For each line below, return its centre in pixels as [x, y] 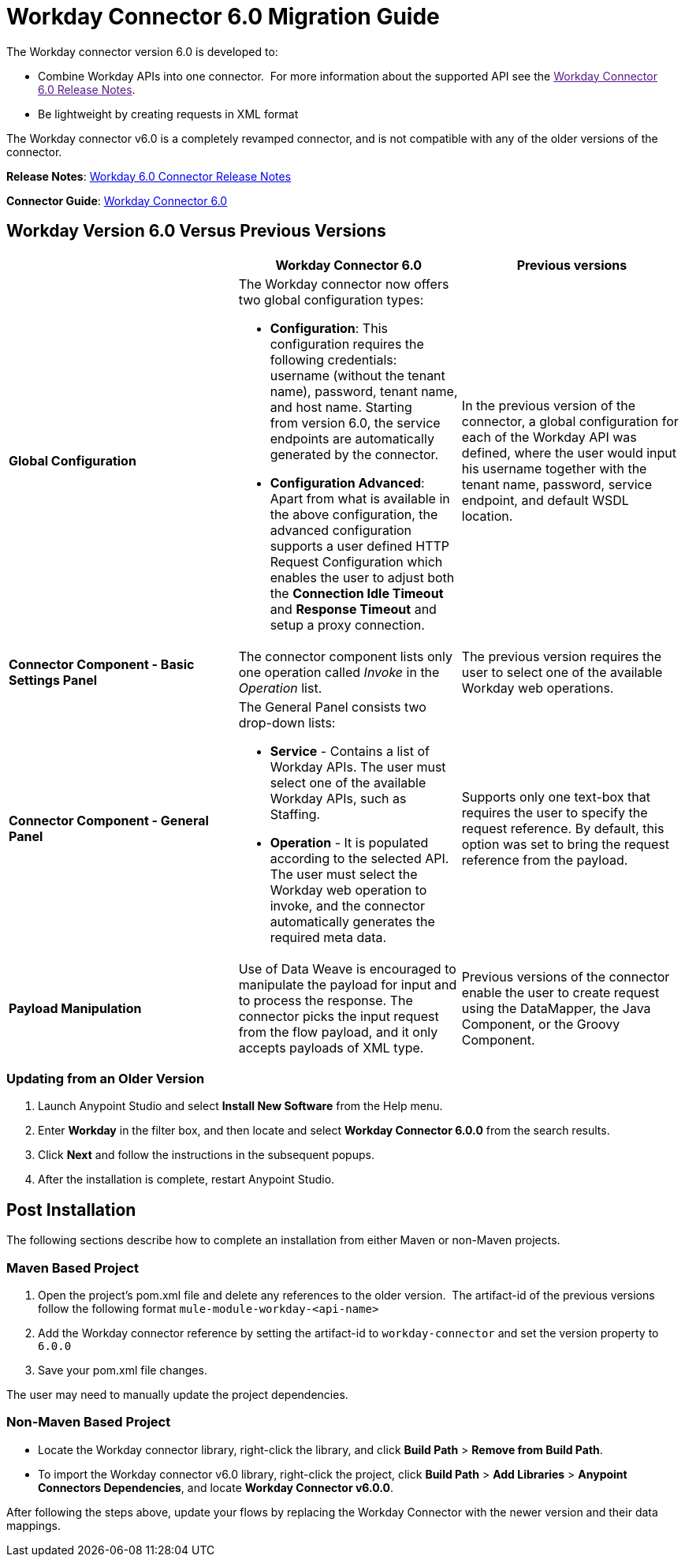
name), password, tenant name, [364, 391]
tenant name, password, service [557, 484]
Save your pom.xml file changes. [123, 1370]
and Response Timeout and [353, 609]
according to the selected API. [359, 858]
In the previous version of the [548, 405]
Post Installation [71, 1210]
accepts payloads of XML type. [331, 1047]
